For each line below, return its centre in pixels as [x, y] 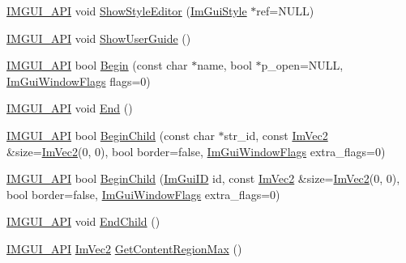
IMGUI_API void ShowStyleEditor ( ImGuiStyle [127, 11]
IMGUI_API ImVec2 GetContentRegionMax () [124, 248]
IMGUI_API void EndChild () [83, 221]
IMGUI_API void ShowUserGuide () [99, 38]
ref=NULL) [285, 11]
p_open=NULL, [302, 65]
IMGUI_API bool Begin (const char [97, 65]
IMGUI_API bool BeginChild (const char [111, 135]
